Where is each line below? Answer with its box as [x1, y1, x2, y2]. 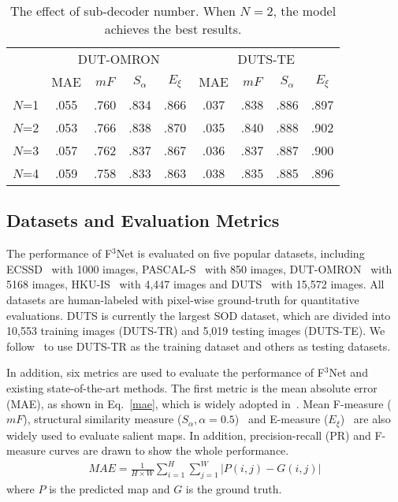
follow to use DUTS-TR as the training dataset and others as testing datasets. [6, 337, 391, 354]
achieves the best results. [104, 20, 242, 38]
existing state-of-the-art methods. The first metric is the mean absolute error [6, 379, 378, 396]
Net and [329, 364, 368, 381]
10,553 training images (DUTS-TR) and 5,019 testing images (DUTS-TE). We [6, 322, 385, 339]
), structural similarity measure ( [23, 411, 182, 427]
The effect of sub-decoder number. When [10, 2, 236, 20]
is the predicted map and [49, 481, 170, 497]
